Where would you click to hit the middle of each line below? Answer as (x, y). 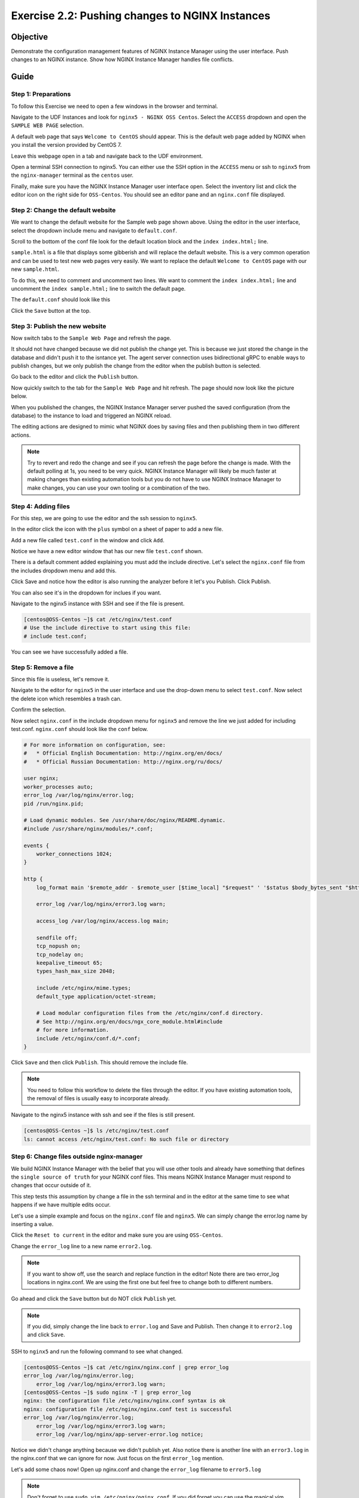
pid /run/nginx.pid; (54, 804)
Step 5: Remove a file (42, 667)
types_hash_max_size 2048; (76, 971)
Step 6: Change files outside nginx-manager (77, 1156)
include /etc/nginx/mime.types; (84, 988)
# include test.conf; (55, 636)
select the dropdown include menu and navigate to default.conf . (94, 230)
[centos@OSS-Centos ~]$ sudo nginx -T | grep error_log (107, 1392)
